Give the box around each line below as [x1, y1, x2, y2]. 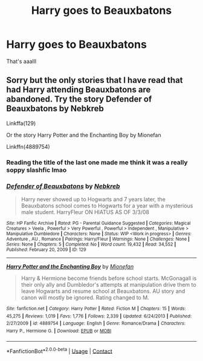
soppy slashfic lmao [6, 166, 67, 174]
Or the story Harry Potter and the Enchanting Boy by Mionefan [6, 131, 161, 138]
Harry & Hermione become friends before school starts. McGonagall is [21, 275, 197, 282]
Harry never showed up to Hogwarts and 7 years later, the [21, 195, 166, 203]
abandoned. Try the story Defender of [6, 94, 152, 105]
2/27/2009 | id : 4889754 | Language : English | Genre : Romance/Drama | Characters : [6, 320, 186, 327]
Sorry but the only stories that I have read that [6, 75, 183, 85]
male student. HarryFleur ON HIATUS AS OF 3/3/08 [21, 208, 150, 215]
